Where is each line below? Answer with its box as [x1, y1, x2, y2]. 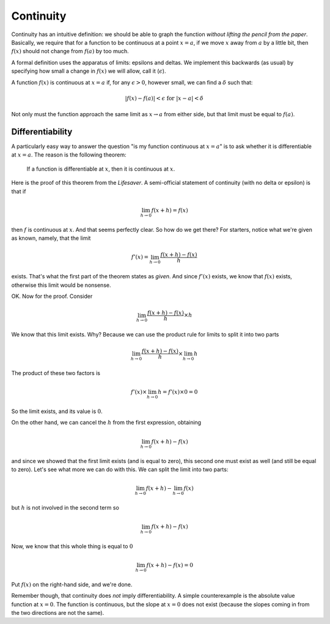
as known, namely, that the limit [11, 234, 91, 242]
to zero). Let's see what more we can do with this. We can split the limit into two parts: [11, 466, 229, 473]
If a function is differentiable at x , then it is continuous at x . [26, 165, 175, 173]
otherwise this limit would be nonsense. [11, 281, 111, 289]
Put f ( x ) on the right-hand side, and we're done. [11, 581, 133, 588]
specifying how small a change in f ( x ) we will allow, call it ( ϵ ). [11, 67, 166, 75]
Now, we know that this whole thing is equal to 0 [11, 542, 133, 550]
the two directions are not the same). [11, 609, 105, 616]
